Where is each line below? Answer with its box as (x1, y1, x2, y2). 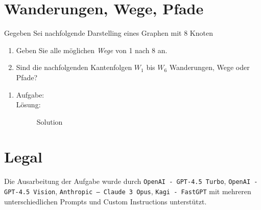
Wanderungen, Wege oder (169, 62, 250, 73)
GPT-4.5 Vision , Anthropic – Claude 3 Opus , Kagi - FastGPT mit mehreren (4, 186, 251, 197)
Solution (36, 116, 63, 127)
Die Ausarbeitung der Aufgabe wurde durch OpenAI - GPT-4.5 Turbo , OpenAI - (4, 176, 258, 186)
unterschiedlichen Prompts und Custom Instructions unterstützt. (4, 196, 207, 206)
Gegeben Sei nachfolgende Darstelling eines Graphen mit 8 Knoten (4, 28, 213, 38)
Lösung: (16, 99, 41, 110)
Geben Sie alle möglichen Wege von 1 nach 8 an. (16, 44, 168, 55)
